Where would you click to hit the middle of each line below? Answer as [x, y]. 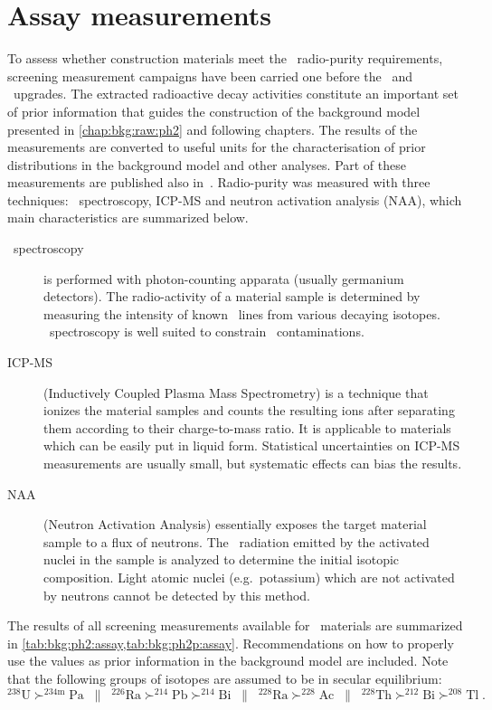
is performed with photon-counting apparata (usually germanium [224, 278]
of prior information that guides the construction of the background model [214, 111]
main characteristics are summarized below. [128, 218]
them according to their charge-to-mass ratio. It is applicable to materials [247, 427]
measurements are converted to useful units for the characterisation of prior [217, 147]
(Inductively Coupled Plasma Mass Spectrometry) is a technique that [236, 392]
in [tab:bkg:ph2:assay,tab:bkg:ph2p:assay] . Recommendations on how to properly [231, 643]
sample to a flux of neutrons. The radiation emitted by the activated [237, 541]
